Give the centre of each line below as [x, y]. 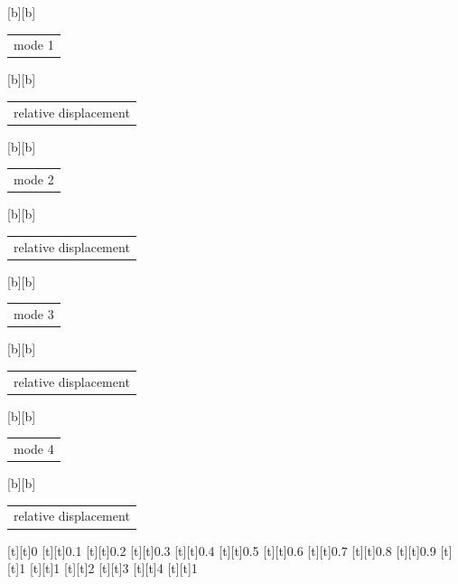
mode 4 [34, 448]
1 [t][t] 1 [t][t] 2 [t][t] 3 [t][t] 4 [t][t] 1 [108, 568]
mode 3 [34, 314]
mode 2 [34, 179]
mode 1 [34, 45]
